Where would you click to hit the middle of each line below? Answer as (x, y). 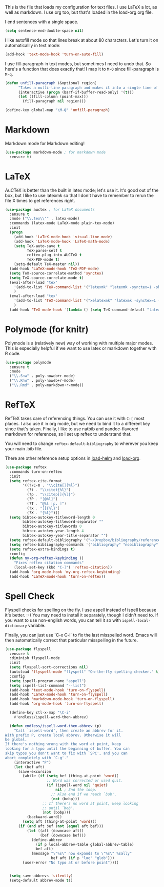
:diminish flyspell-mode (35, 658)
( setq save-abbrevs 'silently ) (41, 876)
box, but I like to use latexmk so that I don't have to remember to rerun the (79, 195)
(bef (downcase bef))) (63, 835)
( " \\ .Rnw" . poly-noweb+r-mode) (42, 381)
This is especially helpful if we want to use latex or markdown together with (81, 348)
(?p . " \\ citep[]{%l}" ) (51, 494)
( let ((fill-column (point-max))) (53, 97)
